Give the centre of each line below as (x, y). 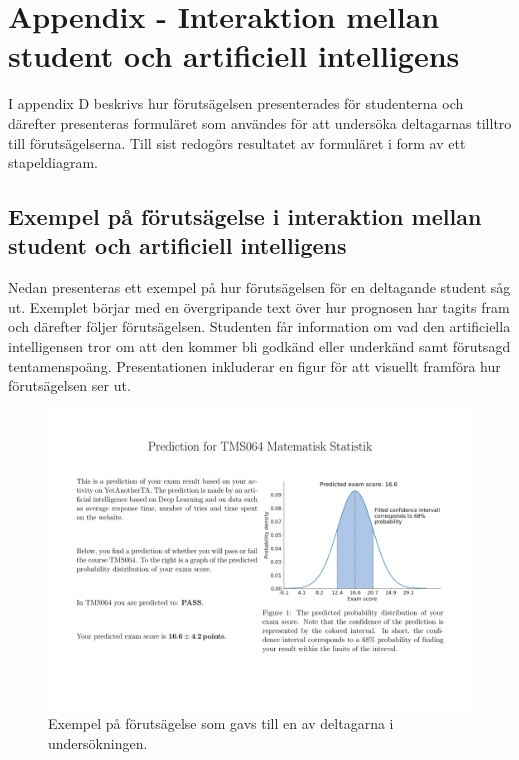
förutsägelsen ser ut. (69, 385)
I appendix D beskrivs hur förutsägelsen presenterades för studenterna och (236, 103)
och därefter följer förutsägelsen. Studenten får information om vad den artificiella (259, 326)
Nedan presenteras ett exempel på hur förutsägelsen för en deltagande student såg (259, 287)
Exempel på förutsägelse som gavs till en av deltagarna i (221, 723)
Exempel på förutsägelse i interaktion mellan (245, 216)
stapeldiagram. (53, 162)
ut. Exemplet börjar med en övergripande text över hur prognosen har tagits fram (259, 306)
